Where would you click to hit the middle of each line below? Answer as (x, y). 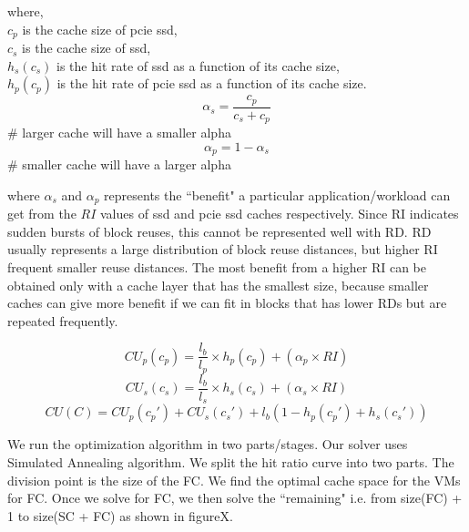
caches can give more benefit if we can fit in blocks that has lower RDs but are (227, 303)
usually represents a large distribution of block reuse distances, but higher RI (223, 249)
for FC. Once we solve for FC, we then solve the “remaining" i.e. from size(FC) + (235, 498)
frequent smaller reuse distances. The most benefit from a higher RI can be (217, 267)
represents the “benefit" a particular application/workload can (277, 194)
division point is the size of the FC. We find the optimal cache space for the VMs (234, 480)
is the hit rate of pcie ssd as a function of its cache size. (212, 83)
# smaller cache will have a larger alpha (119, 164)
